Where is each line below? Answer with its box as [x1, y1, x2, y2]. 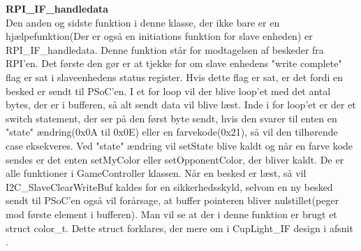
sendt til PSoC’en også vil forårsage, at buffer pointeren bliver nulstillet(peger [6, 193, 339, 208]
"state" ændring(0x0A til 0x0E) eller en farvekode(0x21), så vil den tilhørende [6, 124, 338, 139]
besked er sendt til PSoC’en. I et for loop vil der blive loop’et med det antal [6, 83, 331, 98]
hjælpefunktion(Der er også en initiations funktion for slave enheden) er [6, 29, 313, 43]
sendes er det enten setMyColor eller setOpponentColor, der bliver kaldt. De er [6, 152, 344, 166]
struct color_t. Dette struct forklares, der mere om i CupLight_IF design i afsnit [6, 220, 353, 235]
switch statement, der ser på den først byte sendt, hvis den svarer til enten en [6, 110, 337, 125]
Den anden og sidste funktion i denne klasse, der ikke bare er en [6, 15, 280, 29]
